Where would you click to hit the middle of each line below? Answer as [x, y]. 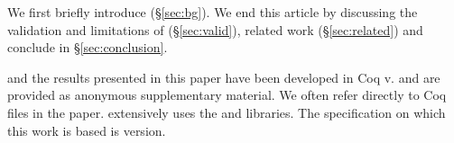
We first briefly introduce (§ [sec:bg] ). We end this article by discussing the [213, 12]
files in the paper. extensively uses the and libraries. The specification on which [227, 112]
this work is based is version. [87, 130]
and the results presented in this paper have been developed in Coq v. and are [224, 77]
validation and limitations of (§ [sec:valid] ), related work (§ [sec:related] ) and [215, 29]
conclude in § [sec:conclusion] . [88, 47]
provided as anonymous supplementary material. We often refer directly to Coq [227, 95]
